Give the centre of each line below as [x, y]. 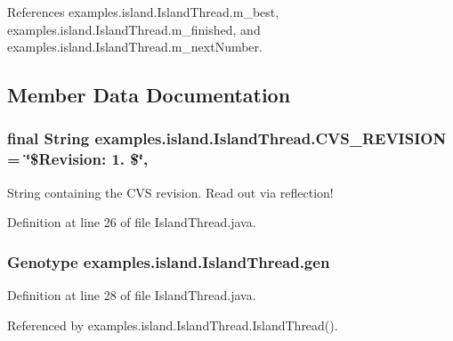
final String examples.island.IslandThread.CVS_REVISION [227, 138]
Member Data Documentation [149, 95]
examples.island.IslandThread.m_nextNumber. [135, 47]
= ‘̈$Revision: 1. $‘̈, [78, 159]
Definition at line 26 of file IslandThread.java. [132, 222]
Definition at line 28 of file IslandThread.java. [132, 295]
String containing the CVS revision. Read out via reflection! [170, 192]
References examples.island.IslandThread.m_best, [143, 12]
